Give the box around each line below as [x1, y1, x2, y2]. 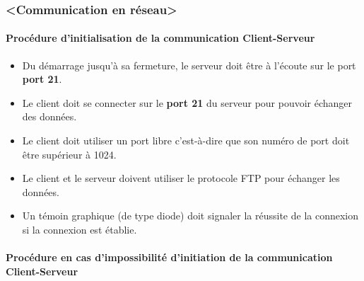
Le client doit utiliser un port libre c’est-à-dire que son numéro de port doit [22, 133, 350, 148]
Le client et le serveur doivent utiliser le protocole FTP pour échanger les [22, 171, 340, 185]
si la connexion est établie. [22, 222, 137, 236]
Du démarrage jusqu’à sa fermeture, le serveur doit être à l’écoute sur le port [22, 57, 356, 72]
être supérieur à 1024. [22, 147, 117, 161]
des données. [22, 109, 77, 124]
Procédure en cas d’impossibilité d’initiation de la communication [6, 250, 333, 265]
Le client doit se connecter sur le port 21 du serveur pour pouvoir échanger [22, 95, 353, 110]
